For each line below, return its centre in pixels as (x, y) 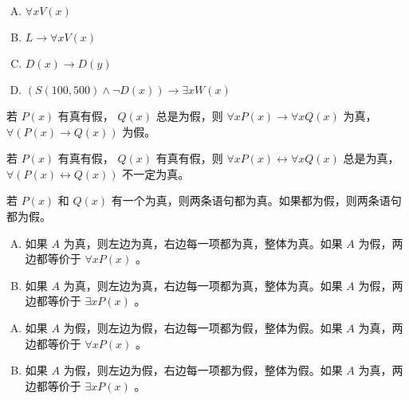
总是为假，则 (189, 116)
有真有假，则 (189, 158)
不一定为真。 (156, 173)
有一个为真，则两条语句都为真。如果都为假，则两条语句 (256, 200)
